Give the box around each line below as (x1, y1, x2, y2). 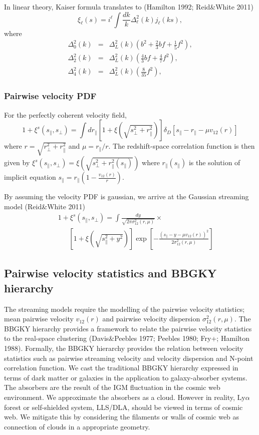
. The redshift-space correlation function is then (108, 141, 255, 151)
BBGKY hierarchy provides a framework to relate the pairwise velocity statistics (4, 323, 252, 333)
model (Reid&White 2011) (4, 201, 85, 211)
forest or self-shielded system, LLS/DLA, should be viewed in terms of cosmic (4, 401, 243, 412)
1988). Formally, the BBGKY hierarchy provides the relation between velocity (4, 342, 243, 353)
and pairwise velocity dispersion (102, 313, 200, 324)
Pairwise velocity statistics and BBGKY (4, 265, 217, 281)
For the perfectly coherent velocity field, (4, 109, 127, 120)
